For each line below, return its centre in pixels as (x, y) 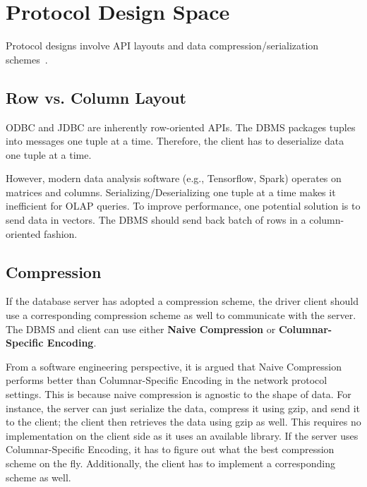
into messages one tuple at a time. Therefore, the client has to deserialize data (175, 141)
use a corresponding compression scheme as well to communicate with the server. (181, 315)
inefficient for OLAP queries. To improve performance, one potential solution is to (183, 206)
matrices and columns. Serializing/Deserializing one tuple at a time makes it (171, 192)
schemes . (27, 59)
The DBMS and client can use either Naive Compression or (141, 329)
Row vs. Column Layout (96, 97)
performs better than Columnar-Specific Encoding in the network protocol (167, 380)
